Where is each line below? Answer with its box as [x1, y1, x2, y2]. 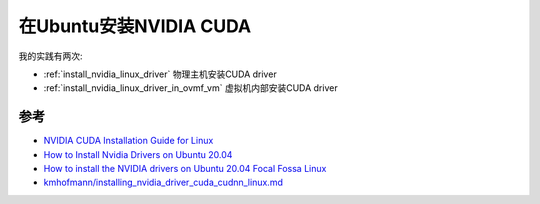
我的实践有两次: [18, 50, 84, 62]
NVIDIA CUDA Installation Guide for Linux [43, 135, 214, 147]
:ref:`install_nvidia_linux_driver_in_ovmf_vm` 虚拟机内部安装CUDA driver [43, 82, 339, 94]
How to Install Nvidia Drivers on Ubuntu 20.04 [43, 148, 233, 160]
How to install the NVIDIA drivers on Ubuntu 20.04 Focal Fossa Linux [43, 163, 327, 175]
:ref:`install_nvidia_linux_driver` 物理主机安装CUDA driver [43, 68, 277, 80]
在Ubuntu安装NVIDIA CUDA [18, 15, 252, 37]
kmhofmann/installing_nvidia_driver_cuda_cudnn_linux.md [43, 176, 284, 189]
